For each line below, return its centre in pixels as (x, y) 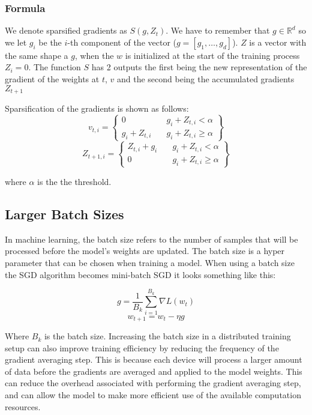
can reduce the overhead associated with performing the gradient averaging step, (153, 383)
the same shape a (37, 55)
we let (16, 42)
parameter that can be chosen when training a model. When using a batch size (150, 262)
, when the (94, 55)
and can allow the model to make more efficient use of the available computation (153, 395)
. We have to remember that (218, 30)
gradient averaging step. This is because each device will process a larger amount (154, 359)
